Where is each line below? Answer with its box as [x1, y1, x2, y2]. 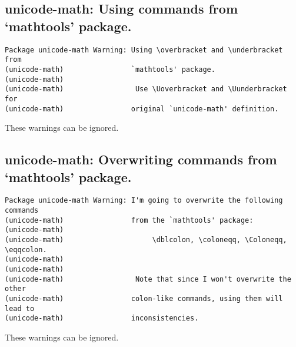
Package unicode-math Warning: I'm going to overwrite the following [5, 196, 283, 205]
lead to [5, 304, 35, 313]
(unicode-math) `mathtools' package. [5, 65, 215, 74]
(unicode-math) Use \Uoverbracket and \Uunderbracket [5, 85, 287, 94]
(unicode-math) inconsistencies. [5, 314, 199, 323]
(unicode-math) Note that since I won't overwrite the [5, 275, 291, 283]
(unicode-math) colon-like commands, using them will [5, 294, 283, 303]
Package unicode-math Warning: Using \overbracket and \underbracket [5, 45, 283, 54]
